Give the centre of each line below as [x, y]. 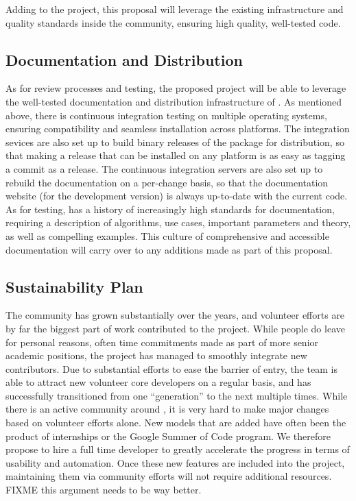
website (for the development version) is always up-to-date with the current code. [177, 196]
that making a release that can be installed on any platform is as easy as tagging [176, 155]
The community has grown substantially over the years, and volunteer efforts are [175, 315]
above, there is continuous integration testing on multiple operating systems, [166, 115]
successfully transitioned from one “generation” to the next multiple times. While [177, 395]
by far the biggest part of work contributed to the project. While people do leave [175, 328]
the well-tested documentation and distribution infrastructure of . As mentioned [174, 101]
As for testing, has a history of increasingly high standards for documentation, [170, 209]
